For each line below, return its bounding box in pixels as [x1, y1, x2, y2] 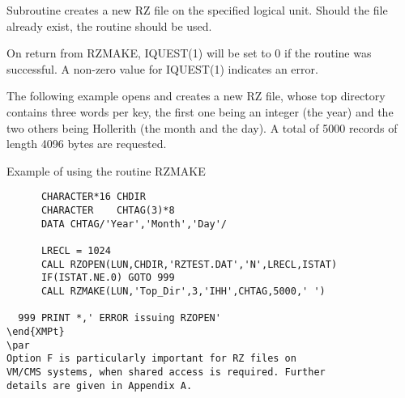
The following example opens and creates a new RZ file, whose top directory [6, 87, 386, 104]
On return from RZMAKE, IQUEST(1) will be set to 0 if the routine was [6, 44, 372, 61]
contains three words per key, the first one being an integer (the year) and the [6, 103, 394, 120]
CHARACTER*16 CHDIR [40, 191, 146, 203]
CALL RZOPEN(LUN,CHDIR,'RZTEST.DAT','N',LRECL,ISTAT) [40, 258, 338, 270]
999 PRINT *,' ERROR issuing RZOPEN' [18, 312, 221, 324]
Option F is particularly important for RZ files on [6, 353, 296, 365]
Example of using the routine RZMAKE [6, 162, 206, 179]
